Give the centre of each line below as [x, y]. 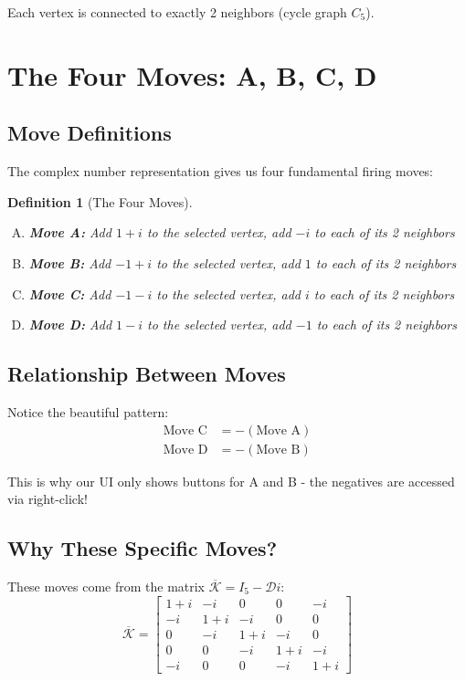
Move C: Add [70, 293]
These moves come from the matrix [106, 586]
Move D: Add [70, 325]
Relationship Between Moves [147, 374]
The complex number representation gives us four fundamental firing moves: [221, 171]
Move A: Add [70, 232]
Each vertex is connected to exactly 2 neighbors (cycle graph [177, 12]
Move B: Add [70, 262]
